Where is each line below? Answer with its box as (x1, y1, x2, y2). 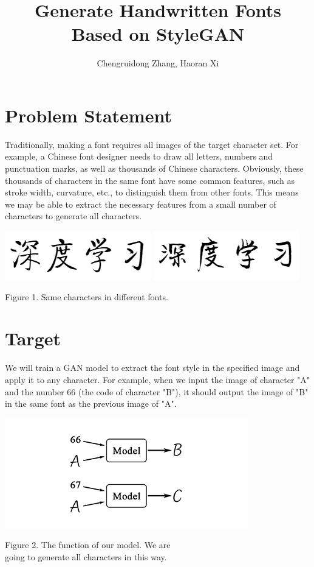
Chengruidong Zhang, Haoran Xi (97, 57, 219, 69)
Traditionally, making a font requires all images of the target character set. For (5, 138, 299, 150)
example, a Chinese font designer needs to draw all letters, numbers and (5, 150, 273, 163)
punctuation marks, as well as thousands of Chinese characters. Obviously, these (5, 162, 304, 175)
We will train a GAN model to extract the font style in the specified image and (5, 361, 300, 374)
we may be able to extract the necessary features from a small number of (5, 197, 276, 210)
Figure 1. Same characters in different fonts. (5, 290, 168, 303)
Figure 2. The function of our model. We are (5, 538, 171, 551)
